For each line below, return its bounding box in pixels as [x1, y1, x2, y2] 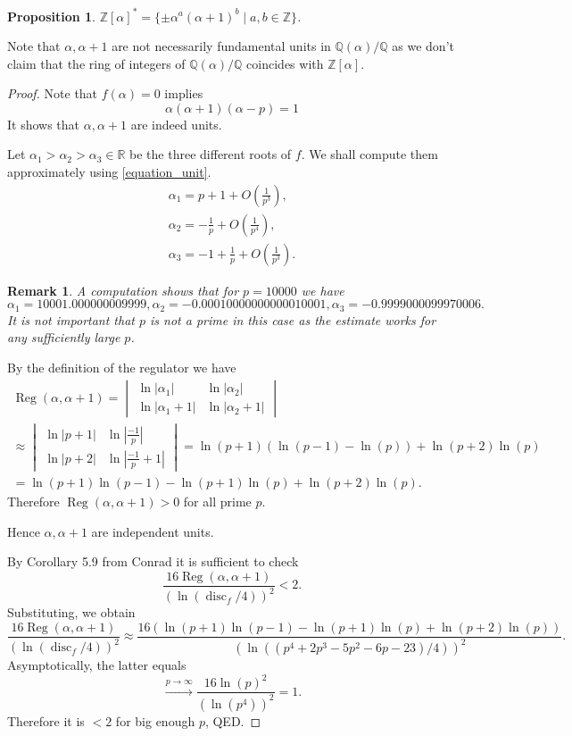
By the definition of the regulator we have [7, 357, 236, 376]
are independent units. [91, 522, 214, 540]
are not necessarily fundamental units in [112, 37, 331, 55]
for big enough [115, 711, 195, 730]
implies [164, 84, 203, 103]
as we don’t [392, 37, 454, 55]
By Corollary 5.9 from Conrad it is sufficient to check [7, 552, 299, 571]
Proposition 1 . [7, 6, 95, 25]
